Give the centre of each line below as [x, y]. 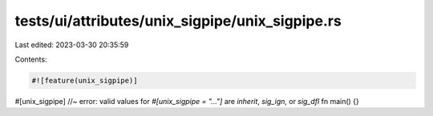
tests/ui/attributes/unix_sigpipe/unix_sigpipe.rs [178, 21]
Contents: [31, 59]
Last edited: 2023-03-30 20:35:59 [72, 45]
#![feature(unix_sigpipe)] [85, 80]
